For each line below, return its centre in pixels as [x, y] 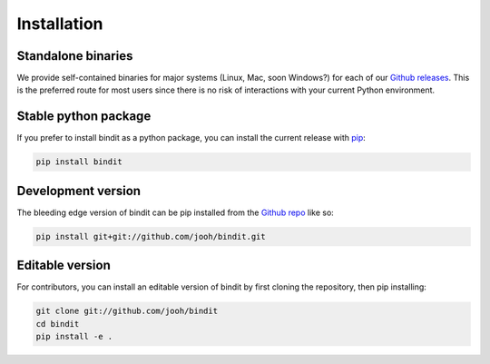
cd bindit [58, 324]
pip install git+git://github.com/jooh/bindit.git [151, 236]
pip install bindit [79, 162]
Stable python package [84, 117]
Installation [60, 24]
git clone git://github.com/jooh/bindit [127, 311]
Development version [78, 191]
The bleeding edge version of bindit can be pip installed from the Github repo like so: [176, 212]
